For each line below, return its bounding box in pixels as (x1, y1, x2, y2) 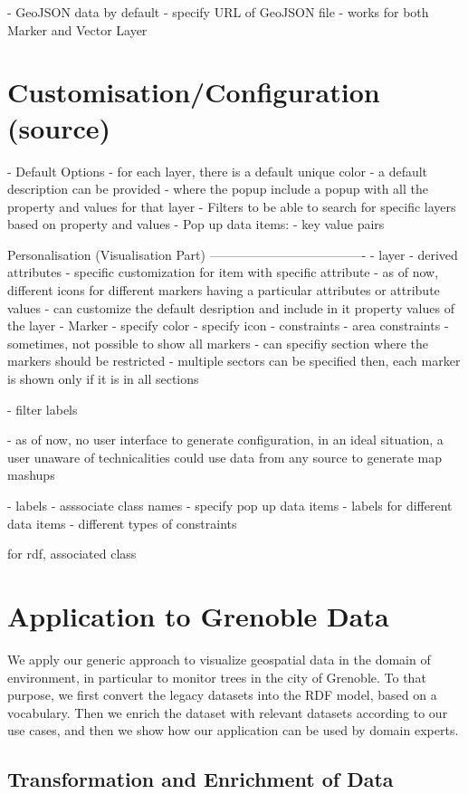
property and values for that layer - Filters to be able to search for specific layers (7, 196, 456, 215)
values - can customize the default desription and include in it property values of (7, 298, 454, 317)
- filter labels (7, 399, 78, 418)
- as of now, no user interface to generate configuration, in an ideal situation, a (7, 430, 444, 449)
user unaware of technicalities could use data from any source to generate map (7, 447, 442, 466)
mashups (7, 465, 55, 484)
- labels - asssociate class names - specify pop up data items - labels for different (7, 496, 453, 514)
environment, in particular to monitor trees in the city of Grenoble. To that (7, 667, 426, 686)
